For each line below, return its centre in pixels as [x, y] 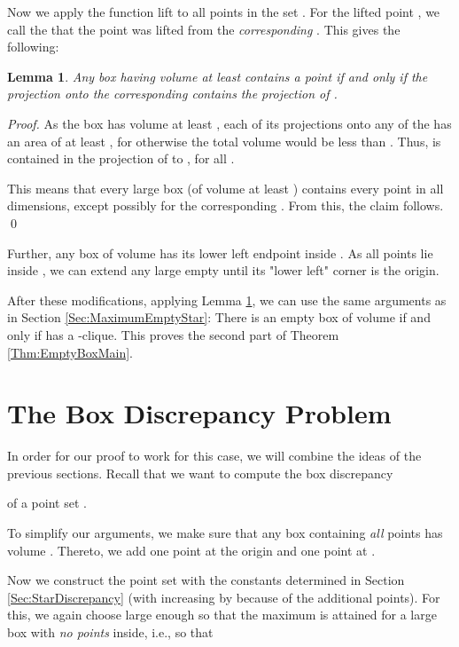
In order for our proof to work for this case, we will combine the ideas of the [214, 456]
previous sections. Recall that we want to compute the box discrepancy [200, 473]
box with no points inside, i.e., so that [110, 631]
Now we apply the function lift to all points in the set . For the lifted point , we [224, 12]
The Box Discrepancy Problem [199, 413]
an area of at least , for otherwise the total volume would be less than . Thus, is [224, 141]
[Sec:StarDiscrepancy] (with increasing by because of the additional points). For [224, 597]
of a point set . [47, 503]
